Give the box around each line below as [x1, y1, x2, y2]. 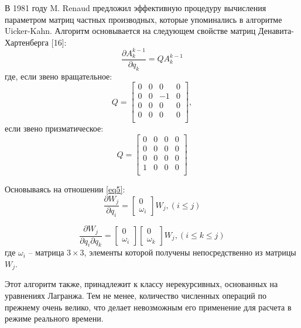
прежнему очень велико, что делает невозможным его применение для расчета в [5, 301, 292, 313]
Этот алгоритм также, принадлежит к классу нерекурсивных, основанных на [5, 278, 278, 290]
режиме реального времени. [5, 312, 104, 324]
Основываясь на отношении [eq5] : [5, 183, 125, 195]
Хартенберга [5, 36, 49, 48]
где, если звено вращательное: [5, 70, 112, 82]
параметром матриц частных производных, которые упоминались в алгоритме [5, 13, 282, 25]
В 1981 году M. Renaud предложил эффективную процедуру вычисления [5, 2, 266, 13]
